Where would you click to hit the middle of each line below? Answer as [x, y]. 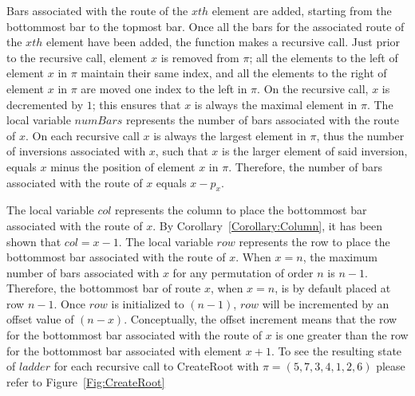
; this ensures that [136, 104]
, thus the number [360, 135]
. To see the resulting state [336, 350]
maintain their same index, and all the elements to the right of [234, 73]
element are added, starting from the [302, 10]
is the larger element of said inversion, [315, 151]
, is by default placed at [333, 288]
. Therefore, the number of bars [305, 166]
